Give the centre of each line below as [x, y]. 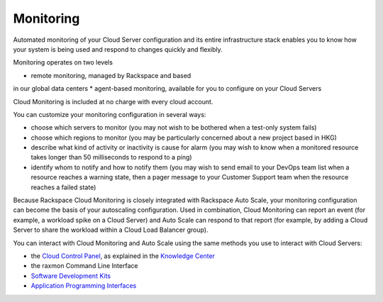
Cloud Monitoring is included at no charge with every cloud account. [113, 101]
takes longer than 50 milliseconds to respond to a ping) [111, 157]
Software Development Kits [71, 276]
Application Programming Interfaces [84, 286]
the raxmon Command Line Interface [84, 266]
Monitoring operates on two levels [63, 62]
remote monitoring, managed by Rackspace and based [111, 75]
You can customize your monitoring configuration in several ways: [110, 114]
